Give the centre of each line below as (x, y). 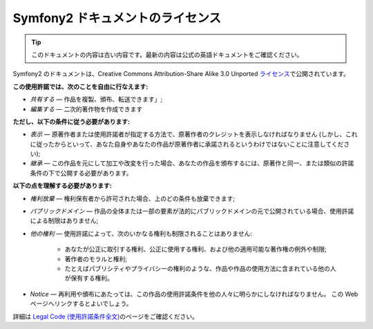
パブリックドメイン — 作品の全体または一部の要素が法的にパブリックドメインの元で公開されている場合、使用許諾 (192, 211)
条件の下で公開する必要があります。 (81, 173)
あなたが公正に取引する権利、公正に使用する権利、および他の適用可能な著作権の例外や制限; (196, 250)
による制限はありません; (64, 220)
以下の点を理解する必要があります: (62, 186)
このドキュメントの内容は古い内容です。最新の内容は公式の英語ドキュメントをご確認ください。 (167, 55)
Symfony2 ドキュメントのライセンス (117, 18)
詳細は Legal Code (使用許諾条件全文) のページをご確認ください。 (106, 316)
